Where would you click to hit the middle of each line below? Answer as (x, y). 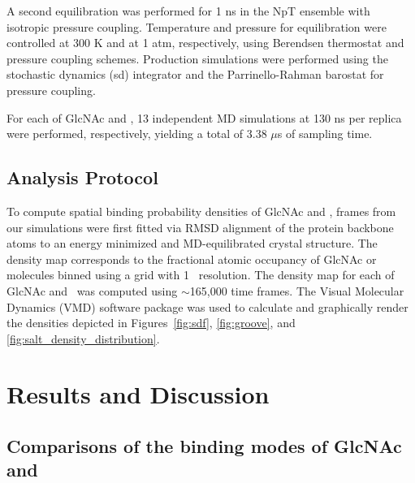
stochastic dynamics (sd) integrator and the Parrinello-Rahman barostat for (195, 74)
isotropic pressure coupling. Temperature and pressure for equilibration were (197, 26)
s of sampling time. (325, 134)
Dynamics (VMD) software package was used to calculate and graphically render (207, 306)
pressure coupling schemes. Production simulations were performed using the (197, 58)
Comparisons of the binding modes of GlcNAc (204, 446)
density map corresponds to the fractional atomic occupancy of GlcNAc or (192, 259)
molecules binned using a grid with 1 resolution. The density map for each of (201, 275)
